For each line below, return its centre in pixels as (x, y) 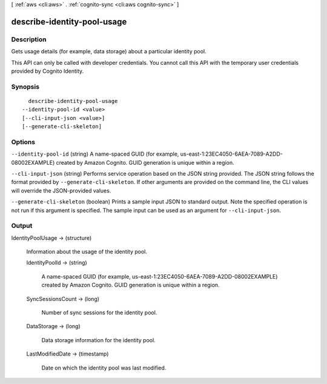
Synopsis (25, 87)
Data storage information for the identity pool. (98, 340)
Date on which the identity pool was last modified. (104, 368)
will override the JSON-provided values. (61, 190)
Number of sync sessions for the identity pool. (99, 313)
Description (29, 39)
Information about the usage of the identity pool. (87, 252)
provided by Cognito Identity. (48, 71)
